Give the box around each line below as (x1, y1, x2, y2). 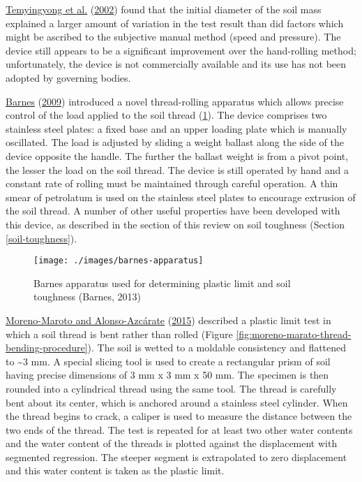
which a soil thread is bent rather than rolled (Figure (6, 326, 233, 341)
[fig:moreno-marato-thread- (236, 326, 352, 341)
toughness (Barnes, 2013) (33, 289, 142, 304)
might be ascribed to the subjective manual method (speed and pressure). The (6, 29, 341, 44)
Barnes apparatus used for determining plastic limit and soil (33, 275, 291, 290)
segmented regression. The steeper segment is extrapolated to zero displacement (6, 449, 347, 464)
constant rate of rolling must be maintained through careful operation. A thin (6, 176, 338, 191)
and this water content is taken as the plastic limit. (6, 463, 225, 478)
